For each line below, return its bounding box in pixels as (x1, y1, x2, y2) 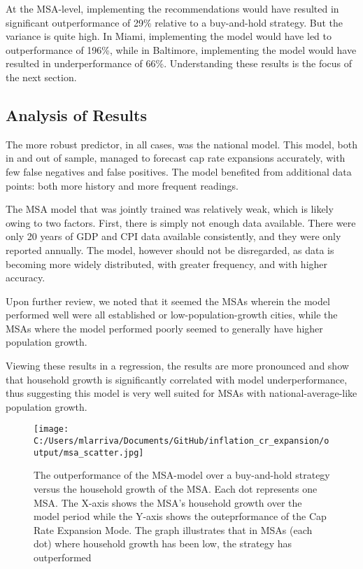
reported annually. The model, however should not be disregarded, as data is (6, 242, 334, 257)
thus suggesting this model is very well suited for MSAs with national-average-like (6, 386, 357, 400)
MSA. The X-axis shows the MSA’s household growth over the (34, 495, 302, 510)
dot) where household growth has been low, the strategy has (34, 536, 292, 551)
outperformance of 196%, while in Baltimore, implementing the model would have (6, 42, 357, 57)
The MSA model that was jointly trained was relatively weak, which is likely (6, 202, 334, 216)
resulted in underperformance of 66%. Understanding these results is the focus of (6, 56, 353, 71)
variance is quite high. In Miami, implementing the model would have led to (6, 29, 332, 43)
